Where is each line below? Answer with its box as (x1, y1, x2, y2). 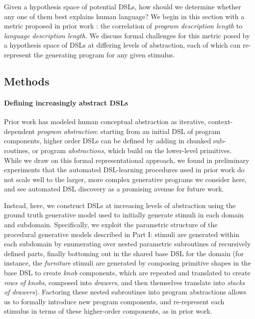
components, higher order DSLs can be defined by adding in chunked (4, 135, 211, 146)
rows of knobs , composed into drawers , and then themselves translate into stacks (4, 277, 245, 287)
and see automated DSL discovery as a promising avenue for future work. (4, 184, 224, 194)
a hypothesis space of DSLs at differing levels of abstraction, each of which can (4, 40, 241, 50)
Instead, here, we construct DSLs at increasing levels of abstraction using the (4, 200, 236, 210)
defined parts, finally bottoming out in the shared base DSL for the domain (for (4, 248, 244, 258)
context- (208, 116, 233, 127)
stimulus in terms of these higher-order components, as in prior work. (4, 306, 212, 316)
